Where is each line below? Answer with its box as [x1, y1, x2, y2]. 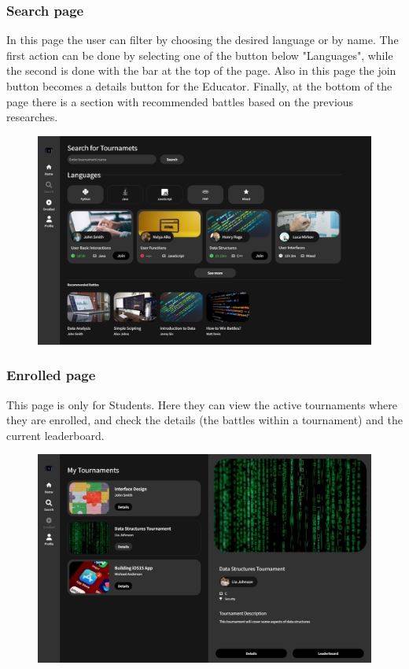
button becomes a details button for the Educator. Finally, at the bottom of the [6, 78, 392, 94]
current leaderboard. [6, 427, 105, 443]
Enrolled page [6, 365, 96, 385]
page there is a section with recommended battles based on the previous [6, 93, 354, 109]
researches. [6, 109, 58, 125]
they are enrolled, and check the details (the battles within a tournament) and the [6, 412, 403, 428]
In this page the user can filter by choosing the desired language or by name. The [6, 31, 399, 48]
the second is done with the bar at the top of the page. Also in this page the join [6, 62, 396, 79]
